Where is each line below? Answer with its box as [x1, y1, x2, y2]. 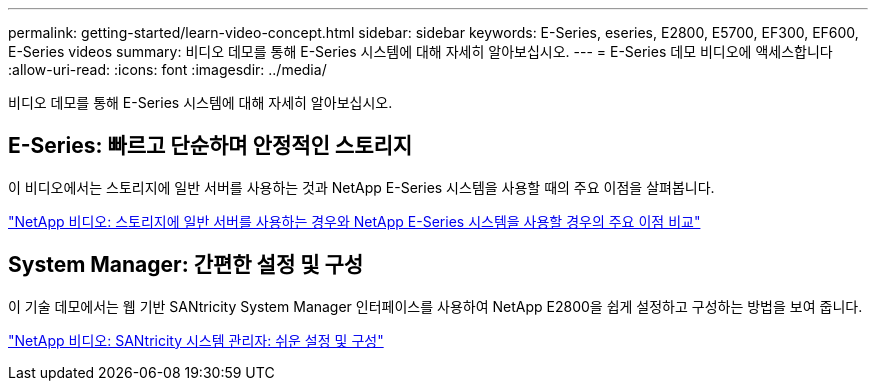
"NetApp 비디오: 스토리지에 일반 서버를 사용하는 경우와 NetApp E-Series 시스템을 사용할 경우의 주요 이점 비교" [8, 212, 701, 230]
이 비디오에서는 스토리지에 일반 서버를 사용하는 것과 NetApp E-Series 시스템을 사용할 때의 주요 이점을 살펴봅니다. [8, 178, 715, 196]
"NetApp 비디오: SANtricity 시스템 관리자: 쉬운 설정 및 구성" [8, 331, 384, 349]
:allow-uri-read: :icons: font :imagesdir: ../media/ [8, 61, 327, 78]
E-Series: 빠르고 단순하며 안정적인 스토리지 [8, 133, 413, 159]
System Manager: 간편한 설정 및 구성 [8, 252, 364, 278]
